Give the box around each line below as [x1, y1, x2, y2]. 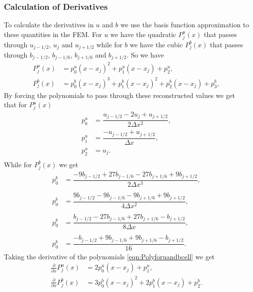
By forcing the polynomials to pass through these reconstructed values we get [4, 90, 235, 100]
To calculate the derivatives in [4, 19, 94, 30]
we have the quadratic [110, 29, 176, 39]
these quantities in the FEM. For [4, 29, 102, 39]
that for [4, 99, 27, 110]
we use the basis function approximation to [120, 19, 249, 30]
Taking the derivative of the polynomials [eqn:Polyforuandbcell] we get [4, 251, 215, 261]
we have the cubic [129, 39, 183, 49]
